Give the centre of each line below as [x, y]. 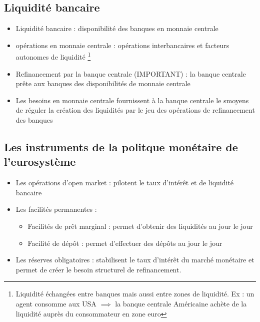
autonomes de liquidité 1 [53, 56]
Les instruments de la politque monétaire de [121, 147]
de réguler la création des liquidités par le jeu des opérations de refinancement [135, 110]
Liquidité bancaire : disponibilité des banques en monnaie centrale [117, 28]
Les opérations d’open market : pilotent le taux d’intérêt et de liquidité [125, 183]
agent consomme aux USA [56, 303]
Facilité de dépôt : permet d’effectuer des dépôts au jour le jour [125, 243]
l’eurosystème [40, 162]
